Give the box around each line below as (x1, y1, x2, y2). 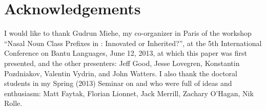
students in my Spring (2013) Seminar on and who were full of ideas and (4, 78, 232, 89)
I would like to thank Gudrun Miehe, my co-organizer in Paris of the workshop (4, 28, 252, 38)
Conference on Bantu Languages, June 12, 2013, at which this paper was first (4, 48, 247, 58)
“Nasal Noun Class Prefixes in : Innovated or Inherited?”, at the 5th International (4, 37, 262, 48)
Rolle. (4, 98, 23, 108)
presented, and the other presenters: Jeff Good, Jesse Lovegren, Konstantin (4, 57, 240, 68)
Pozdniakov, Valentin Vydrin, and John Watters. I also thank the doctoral (4, 68, 237, 78)
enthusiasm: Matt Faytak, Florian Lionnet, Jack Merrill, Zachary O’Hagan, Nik (4, 87, 254, 98)
